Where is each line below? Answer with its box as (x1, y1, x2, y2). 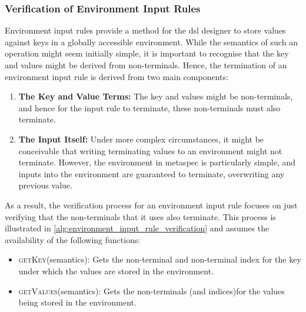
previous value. (18, 179, 72, 191)
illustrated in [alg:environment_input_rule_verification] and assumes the (5, 222, 270, 234)
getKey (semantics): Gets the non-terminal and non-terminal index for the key (18, 253, 301, 265)
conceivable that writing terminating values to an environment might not (18, 144, 282, 157)
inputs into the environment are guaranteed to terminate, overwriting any (18, 167, 285, 180)
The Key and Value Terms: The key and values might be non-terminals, (18, 90, 293, 102)
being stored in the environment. (18, 296, 137, 308)
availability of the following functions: (5, 233, 141, 245)
